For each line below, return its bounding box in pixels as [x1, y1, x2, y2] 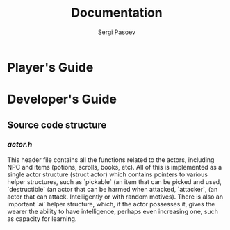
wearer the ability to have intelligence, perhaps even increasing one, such [7, 207, 219, 215]
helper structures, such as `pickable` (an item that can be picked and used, [7, 177, 222, 186]
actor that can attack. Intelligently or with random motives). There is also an [7, 192, 224, 201]
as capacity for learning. [7, 214, 77, 223]
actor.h [7, 140, 33, 149]
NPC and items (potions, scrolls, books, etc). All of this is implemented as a [7, 163, 222, 171]
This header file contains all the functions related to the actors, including [7, 155, 215, 164]
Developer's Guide [7, 92, 117, 107]
